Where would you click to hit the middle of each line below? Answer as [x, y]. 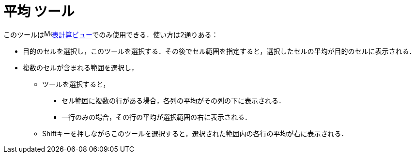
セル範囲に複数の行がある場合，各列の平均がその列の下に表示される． [173, 100]
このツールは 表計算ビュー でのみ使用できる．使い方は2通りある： [111, 34]
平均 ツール [39, 12]
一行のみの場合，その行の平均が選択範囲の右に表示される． [156, 117]
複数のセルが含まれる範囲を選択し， [80, 67]
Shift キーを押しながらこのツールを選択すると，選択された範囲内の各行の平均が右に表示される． [195, 133]
